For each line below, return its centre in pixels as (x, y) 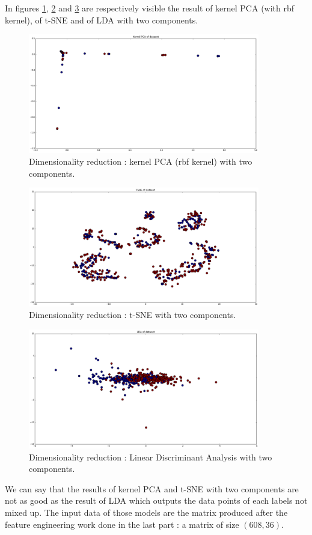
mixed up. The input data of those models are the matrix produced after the (146, 512)
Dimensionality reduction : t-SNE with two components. (133, 315)
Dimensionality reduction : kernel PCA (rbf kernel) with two (141, 161)
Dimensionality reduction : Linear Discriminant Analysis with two (151, 457)
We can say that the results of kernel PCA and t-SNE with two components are (152, 488)
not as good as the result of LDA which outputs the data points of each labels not (156, 500)
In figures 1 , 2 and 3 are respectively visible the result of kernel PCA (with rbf (150, 8)
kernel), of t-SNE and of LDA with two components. (102, 20)
